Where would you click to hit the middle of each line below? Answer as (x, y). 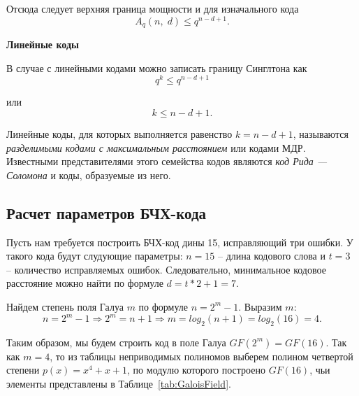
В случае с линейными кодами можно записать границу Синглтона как (157, 68)
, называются (321, 133)
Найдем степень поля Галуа (65, 306)
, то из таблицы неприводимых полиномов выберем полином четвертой (202, 356)
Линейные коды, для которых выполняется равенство (119, 133)
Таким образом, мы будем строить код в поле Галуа (116, 342)
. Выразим (260, 306)
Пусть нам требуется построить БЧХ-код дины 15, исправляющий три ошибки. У (180, 242)
